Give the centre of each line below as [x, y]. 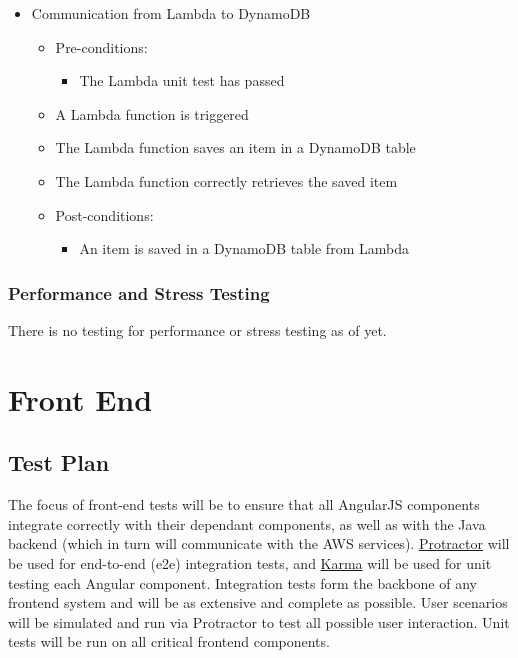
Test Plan [59, 462]
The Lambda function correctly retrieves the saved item [226, 180]
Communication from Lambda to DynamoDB [171, 13]
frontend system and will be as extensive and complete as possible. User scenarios [258, 602]
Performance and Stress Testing [139, 292]
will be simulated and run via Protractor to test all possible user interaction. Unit [259, 621]
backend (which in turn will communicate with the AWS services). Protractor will [259, 543]
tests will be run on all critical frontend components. [169, 641]
